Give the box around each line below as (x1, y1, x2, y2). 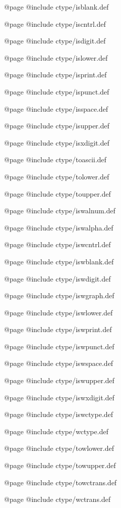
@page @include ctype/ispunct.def (4, 86, 109, 97)
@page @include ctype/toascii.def (4, 154, 106, 165)
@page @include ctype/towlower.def (4, 443, 114, 453)
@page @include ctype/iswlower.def (4, 307, 113, 317)
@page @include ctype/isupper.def (4, 120, 109, 131)
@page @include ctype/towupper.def (4, 460, 116, 471)
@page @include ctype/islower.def (4, 52, 108, 63)
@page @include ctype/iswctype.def (4, 409, 113, 420)
